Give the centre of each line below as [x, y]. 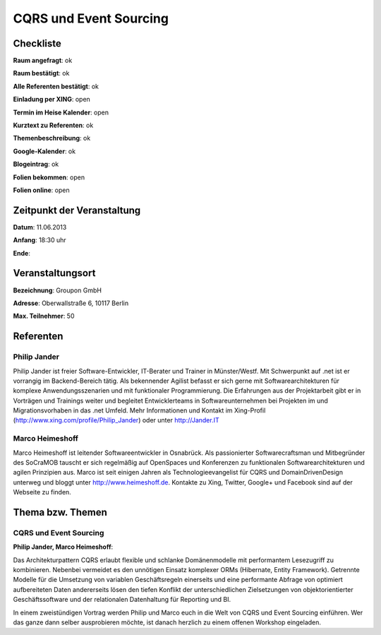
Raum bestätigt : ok [41, 73]
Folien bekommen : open [49, 177]
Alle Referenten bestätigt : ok [56, 86]
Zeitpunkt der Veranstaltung [77, 210]
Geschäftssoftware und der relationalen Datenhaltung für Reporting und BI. [122, 600]
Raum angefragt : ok [43, 61]
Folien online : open [41, 190]
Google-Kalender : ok [44, 151]
